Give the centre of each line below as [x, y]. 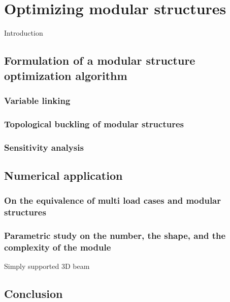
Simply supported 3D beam [47, 266]
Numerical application [63, 175]
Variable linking [37, 100]
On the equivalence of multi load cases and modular [113, 200]
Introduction [24, 33]
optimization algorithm [66, 75]
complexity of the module [58, 247]
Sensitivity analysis [44, 147]
